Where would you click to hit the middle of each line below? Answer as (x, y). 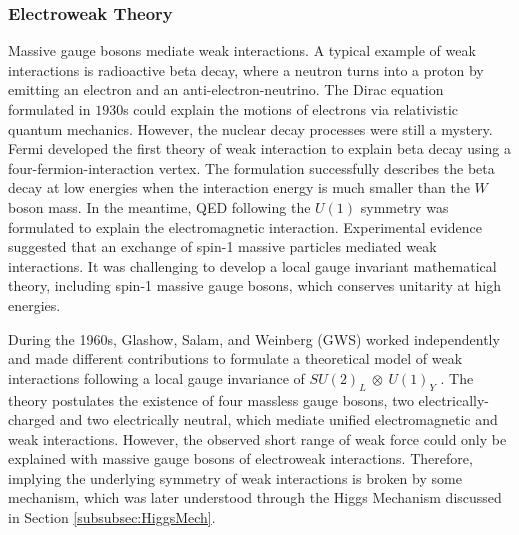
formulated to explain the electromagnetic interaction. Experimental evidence (245, 226)
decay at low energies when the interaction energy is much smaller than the (239, 187)
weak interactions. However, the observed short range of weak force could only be (257, 438)
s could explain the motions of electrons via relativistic (290, 109)
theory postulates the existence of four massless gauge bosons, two (211, 399)
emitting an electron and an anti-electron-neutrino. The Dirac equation (226, 89)
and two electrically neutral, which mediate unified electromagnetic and (278, 419)
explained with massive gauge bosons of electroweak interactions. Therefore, (240, 458)
